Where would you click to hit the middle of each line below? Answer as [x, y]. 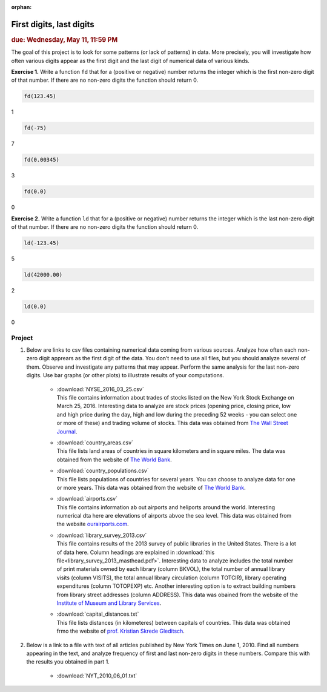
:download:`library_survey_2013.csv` [102, 535]
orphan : [21, 7]
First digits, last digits [53, 24]
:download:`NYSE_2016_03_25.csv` [101, 389]
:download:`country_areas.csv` [95, 443]
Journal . [67, 431]
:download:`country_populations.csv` [103, 471]
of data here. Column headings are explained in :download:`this [136, 552]
